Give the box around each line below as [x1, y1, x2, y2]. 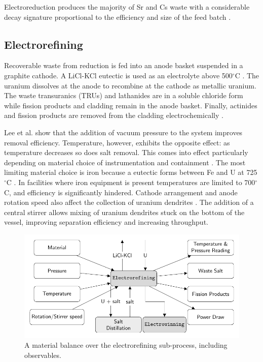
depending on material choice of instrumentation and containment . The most [4, 157, 246, 167]
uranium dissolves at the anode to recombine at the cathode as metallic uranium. [4, 80, 256, 90]
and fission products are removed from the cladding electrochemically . [4, 110, 223, 120]
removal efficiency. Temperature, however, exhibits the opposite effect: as [4, 137, 230, 147]
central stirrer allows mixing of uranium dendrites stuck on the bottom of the [4, 206, 245, 217]
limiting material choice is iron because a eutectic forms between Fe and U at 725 [4, 167, 257, 177]
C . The [235, 70, 259, 80]
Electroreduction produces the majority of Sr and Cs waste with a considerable [4, 2, 250, 12]
